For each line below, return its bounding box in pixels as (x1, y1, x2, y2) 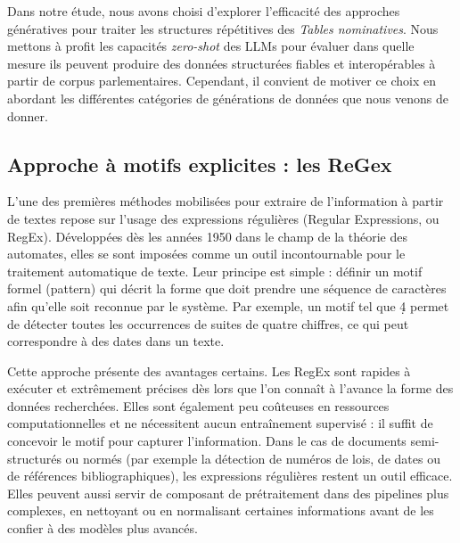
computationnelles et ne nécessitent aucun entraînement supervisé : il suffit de (7, 414, 433, 432)
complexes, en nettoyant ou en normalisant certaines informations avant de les (7, 501, 434, 520)
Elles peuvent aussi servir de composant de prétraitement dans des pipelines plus (7, 483, 449, 502)
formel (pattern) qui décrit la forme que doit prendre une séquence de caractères (7, 279, 447, 298)
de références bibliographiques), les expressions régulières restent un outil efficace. (7, 466, 453, 485)
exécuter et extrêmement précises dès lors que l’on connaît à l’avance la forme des (7, 379, 454, 398)
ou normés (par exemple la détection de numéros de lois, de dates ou (65, 448, 440, 467)
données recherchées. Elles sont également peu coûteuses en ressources (7, 396, 390, 415)
